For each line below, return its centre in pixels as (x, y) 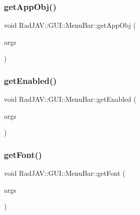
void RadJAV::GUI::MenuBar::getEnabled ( (70, 99)
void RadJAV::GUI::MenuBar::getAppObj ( (70, 25)
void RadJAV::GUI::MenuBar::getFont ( (65, 173)
